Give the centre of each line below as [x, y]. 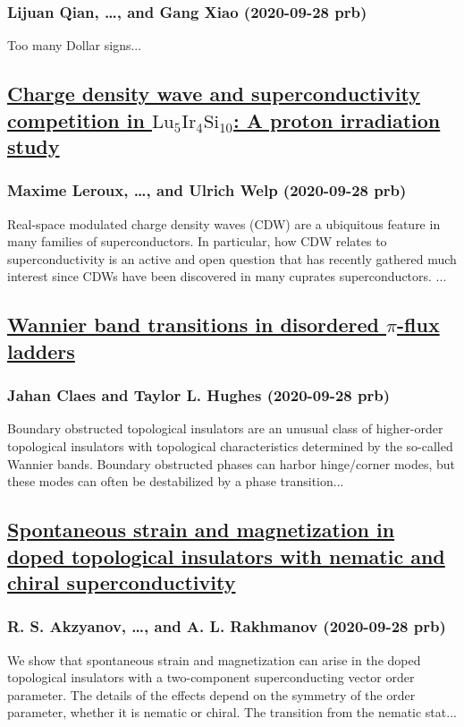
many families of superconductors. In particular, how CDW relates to [197, 241]
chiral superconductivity [122, 582]
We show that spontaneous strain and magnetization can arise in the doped [214, 659]
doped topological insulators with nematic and [226, 556]
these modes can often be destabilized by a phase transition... [176, 481]
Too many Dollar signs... [75, 45]
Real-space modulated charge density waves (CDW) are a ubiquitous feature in [224, 223]
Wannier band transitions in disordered [193, 325]
